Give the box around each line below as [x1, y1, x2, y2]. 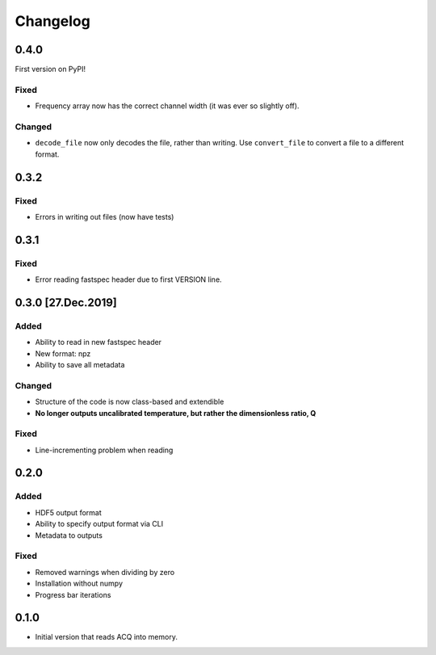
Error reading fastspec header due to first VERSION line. [35, 275, 222, 284]
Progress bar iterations [35, 590, 111, 599]
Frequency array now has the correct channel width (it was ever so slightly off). [35, 101, 300, 111]
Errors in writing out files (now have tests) [35, 212, 174, 221]
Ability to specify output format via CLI [35, 519, 164, 529]
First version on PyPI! [15, 65, 86, 74]
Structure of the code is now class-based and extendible [35, 397, 224, 407]
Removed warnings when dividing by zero [35, 567, 175, 577]
